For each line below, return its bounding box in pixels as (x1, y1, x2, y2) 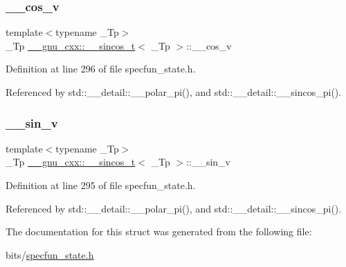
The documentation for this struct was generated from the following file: (6, 224, 312, 239)
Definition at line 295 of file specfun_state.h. (6, 178, 196, 192)
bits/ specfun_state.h (6, 247, 94, 261)
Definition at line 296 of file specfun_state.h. (6, 61, 196, 76)
